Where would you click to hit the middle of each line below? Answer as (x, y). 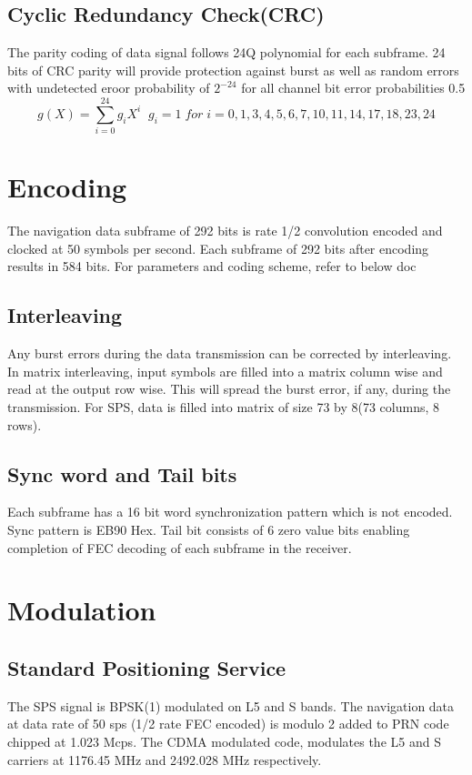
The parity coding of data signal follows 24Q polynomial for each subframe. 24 (226, 52)
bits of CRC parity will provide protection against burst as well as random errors (233, 70)
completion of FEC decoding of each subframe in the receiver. (180, 547)
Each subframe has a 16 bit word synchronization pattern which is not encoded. (230, 512)
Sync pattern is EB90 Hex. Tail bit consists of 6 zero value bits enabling (209, 529)
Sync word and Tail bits (122, 473)
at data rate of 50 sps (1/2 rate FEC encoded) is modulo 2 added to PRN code (228, 724)
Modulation (82, 610)
